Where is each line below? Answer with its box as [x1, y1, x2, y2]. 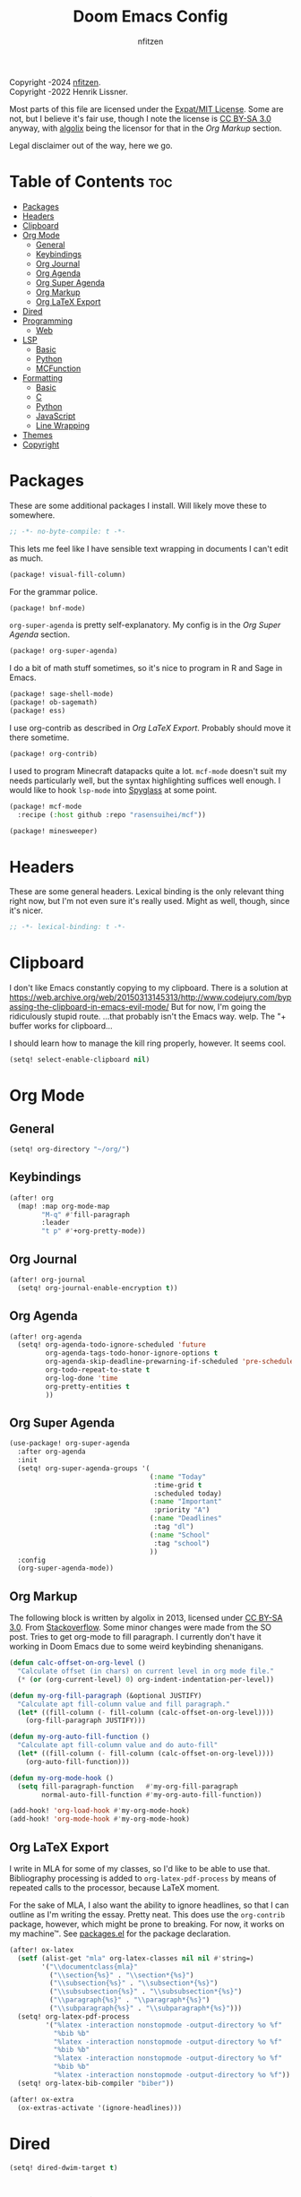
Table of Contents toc [9, 172, 173, 192]
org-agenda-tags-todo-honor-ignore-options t [45, 1348, 219, 1358]
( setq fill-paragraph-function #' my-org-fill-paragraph [17, 1781, 239, 1791]
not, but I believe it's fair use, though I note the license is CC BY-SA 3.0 [9, 113, 271, 124]
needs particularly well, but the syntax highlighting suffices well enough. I [9, 775, 280, 786]
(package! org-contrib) [9, 749, 99, 758]
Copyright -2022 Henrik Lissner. [9, 86, 128, 97]
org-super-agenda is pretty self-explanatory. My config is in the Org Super [9, 620, 281, 631]
